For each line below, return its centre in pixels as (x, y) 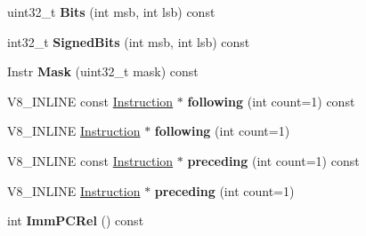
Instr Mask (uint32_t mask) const (103, 71)
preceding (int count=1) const (273, 160)
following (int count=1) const (271, 101)
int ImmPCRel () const (76, 220)
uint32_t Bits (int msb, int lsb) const (111, 12)
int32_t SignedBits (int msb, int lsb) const (129, 41)
